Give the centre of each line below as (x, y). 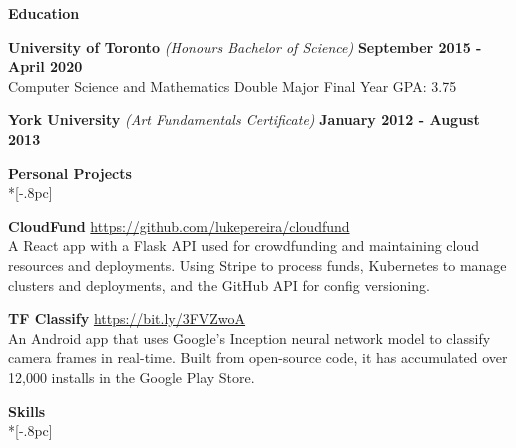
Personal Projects (70, 172)
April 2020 (45, 66)
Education (44, 13)
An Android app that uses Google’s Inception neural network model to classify (249, 337)
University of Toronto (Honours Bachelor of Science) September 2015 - (245, 46)
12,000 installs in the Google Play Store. (131, 376)
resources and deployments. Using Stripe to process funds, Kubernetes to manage (257, 264)
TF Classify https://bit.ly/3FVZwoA (127, 318)
